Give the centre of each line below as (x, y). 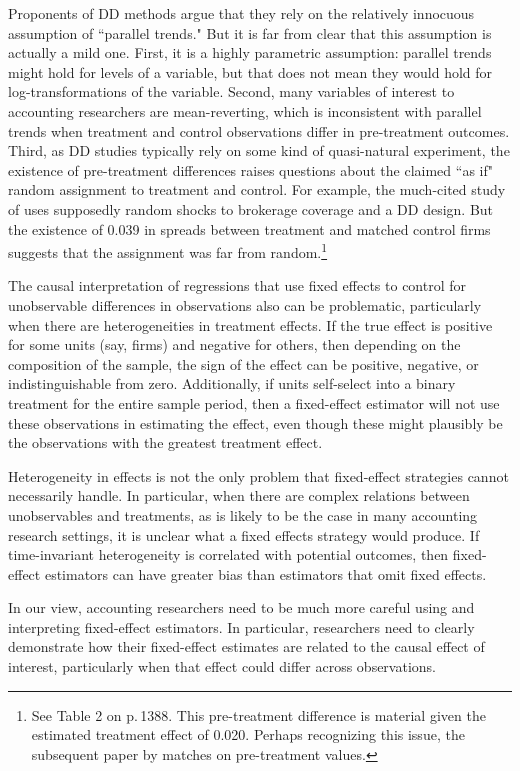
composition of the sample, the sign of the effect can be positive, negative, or (243, 363)
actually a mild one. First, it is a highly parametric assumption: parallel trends (250, 52)
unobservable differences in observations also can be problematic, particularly (245, 304)
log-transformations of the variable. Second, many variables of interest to (231, 91)
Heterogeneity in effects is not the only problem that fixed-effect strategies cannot (258, 475)
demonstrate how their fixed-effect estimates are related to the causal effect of (246, 646)
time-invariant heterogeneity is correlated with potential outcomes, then (228, 554)
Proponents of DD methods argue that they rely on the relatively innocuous (241, 13)
